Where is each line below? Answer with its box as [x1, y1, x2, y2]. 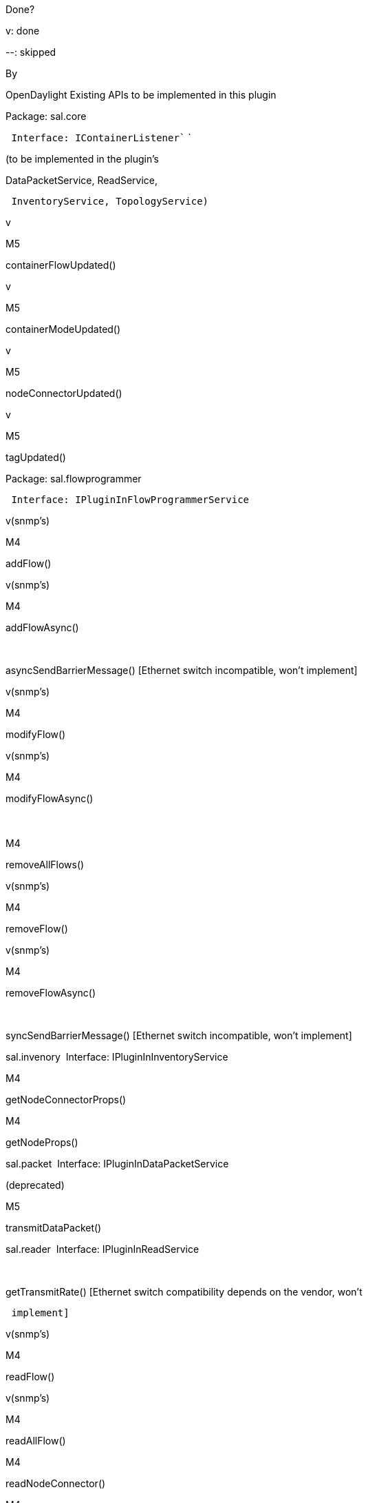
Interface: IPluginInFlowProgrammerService [11, 494, 250, 505]
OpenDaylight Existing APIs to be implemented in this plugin [6, 89, 277, 101]
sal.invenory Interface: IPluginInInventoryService [6, 1051, 228, 1063]
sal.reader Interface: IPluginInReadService [6, 1243, 199, 1255]
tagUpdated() [6, 451, 66, 463]
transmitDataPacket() [6, 1222, 102, 1234]
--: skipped [6, 46, 56, 58]
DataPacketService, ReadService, [6, 174, 158, 186]
